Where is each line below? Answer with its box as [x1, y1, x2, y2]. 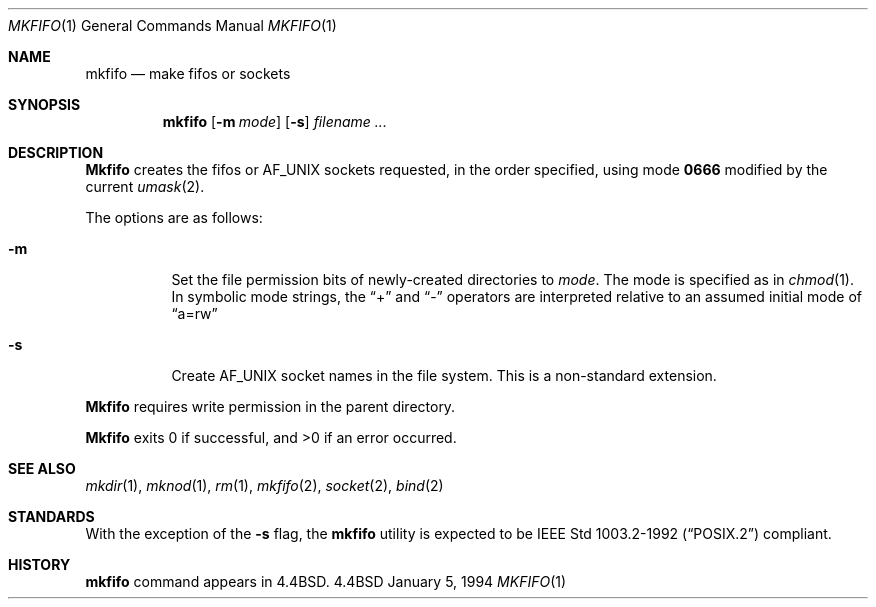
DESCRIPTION [8, 144, 104, 161]
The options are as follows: [85, 209, 263, 226]
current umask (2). [85, 178, 205, 195]
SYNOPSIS [8, 96, 81, 113]
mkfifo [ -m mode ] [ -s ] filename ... [162, 113, 387, 130]
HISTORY [8, 556, 71, 573]
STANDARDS [8, 508, 95, 525]
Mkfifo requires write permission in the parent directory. [85, 398, 456, 415]
